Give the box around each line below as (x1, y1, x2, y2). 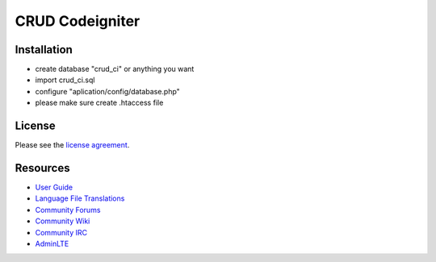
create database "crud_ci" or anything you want (35, 64, 195, 74)
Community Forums (35, 205, 101, 214)
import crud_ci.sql (35, 75, 95, 85)
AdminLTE (35, 239, 69, 248)
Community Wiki (35, 216, 90, 226)
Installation (15, 43, 73, 56)
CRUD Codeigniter (15, 12, 140, 30)
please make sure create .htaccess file (35, 98, 164, 108)
